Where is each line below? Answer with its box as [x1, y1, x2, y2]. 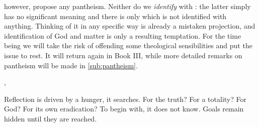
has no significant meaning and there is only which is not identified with [4, 11, 227, 21]
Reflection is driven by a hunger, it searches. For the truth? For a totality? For [4, 93, 246, 104]
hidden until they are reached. [4, 113, 97, 123]
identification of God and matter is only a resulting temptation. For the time [4, 30, 241, 41]
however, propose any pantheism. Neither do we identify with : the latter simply [4, 1, 251, 11]
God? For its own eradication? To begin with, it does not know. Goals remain [4, 103, 244, 114]
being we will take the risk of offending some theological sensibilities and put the [4, 40, 252, 51]
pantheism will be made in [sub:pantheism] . [4, 60, 138, 70]
